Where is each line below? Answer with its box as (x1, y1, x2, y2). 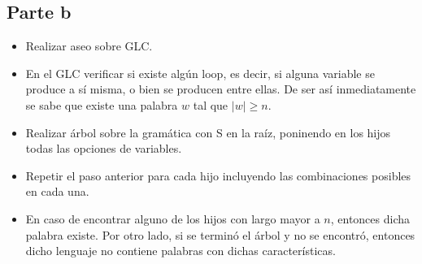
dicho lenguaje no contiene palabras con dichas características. (25, 242, 336, 259)
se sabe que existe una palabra (25, 96, 178, 113)
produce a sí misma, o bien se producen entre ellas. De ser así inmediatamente (25, 80, 416, 97)
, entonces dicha (330, 210, 411, 227)
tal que (193, 96, 228, 113)
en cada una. (25, 183, 89, 200)
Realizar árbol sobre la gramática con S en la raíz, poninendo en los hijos (25, 123, 391, 141)
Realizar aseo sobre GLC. (25, 37, 153, 54)
